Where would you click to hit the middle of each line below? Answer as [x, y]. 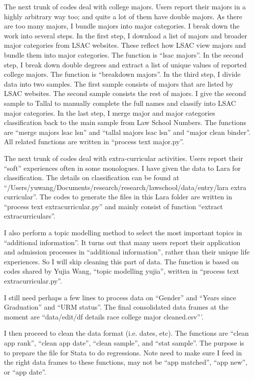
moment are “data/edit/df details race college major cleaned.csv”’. [104, 316]
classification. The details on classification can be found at [92, 177]
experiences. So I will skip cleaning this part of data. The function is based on [122, 261]
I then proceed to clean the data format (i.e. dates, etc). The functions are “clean [127, 333]
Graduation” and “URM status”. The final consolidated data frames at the [116, 307]
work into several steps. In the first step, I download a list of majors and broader [126, 35]
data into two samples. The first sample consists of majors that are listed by [119, 83]
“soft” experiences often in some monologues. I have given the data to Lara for [122, 168]
